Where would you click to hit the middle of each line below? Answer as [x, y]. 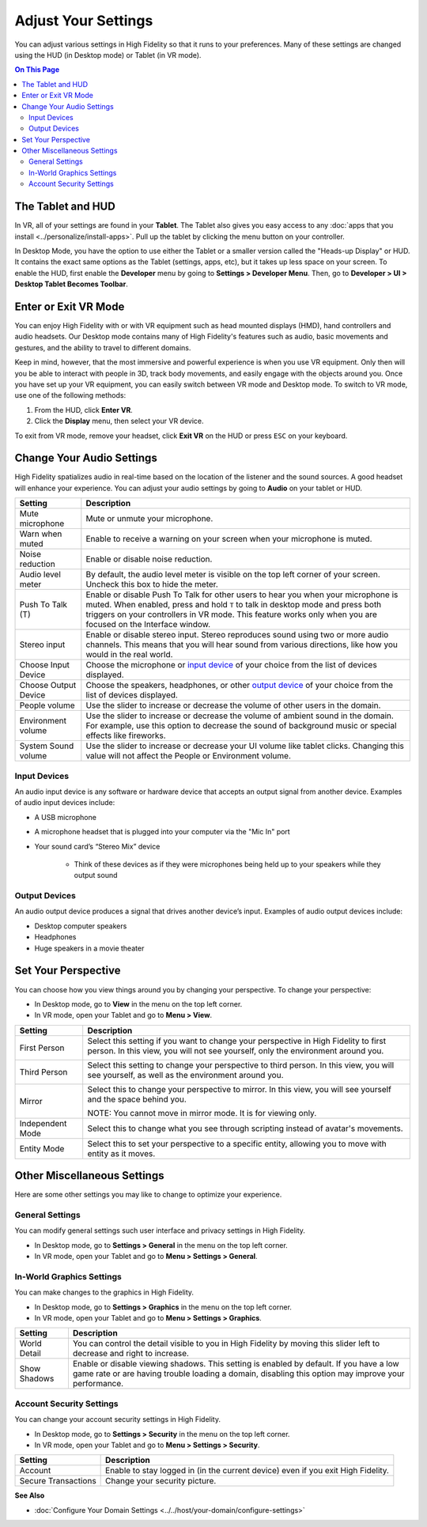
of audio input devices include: [65, 803]
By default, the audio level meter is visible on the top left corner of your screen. [233, 575]
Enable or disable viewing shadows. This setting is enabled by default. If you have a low [236, 1364]
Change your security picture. [161, 1481]
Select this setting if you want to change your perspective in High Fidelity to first [237, 1041]
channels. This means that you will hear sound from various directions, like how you [242, 644]
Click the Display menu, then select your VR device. [119, 421]
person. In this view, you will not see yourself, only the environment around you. [236, 1050]
